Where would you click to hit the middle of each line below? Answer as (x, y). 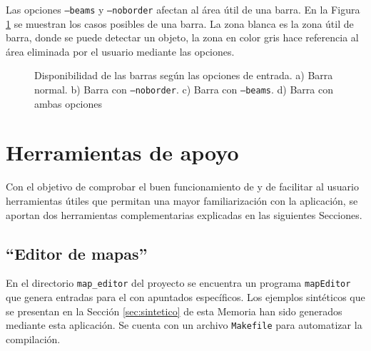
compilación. (33, 339)
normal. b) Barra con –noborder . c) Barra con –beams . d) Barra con (184, 90)
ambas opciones (68, 103)
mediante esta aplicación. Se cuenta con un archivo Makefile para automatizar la (184, 325)
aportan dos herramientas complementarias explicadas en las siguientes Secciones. (184, 214)
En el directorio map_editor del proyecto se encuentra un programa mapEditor (178, 283)
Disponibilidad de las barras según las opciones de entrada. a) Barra (184, 75)
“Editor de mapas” (77, 253)
